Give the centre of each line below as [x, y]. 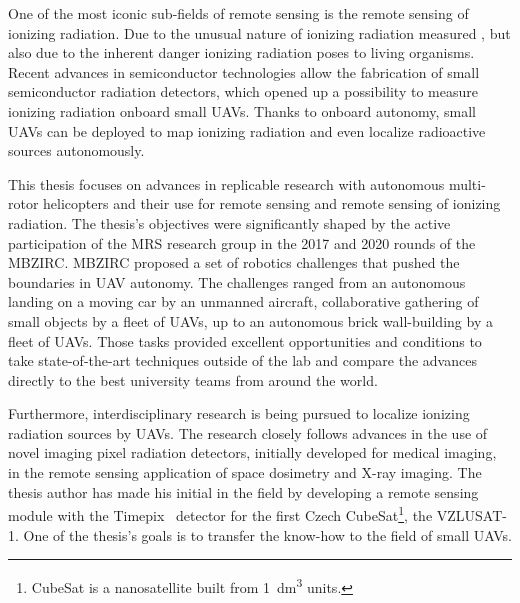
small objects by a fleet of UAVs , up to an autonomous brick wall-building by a [250, 320]
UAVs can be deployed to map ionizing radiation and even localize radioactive [247, 130]
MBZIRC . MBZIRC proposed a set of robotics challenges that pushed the [234, 262]
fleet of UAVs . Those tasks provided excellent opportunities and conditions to [245, 340]
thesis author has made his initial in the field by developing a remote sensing [243, 491]
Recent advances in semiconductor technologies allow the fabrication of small [244, 71]
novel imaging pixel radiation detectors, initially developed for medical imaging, [252, 452]
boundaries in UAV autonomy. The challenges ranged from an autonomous [237, 281]
